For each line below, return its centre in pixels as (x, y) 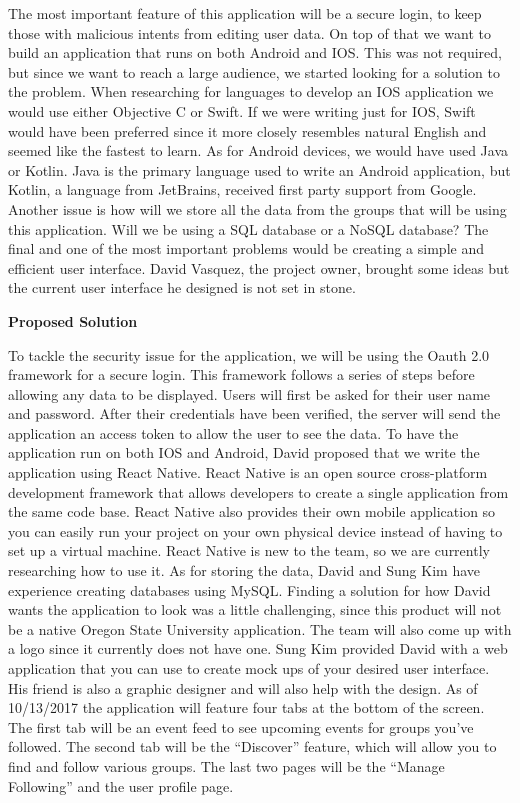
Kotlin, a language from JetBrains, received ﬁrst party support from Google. (242, 189)
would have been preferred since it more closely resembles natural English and (247, 130)
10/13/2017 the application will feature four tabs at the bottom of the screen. (246, 707)
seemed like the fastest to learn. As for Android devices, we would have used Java (258, 150)
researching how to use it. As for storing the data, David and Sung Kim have (244, 570)
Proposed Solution (73, 320)
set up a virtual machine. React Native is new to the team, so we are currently (249, 550)
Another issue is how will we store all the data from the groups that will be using (257, 208)
